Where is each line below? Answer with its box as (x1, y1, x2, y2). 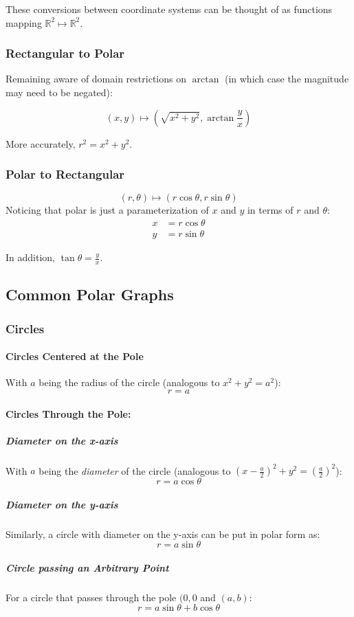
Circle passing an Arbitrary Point (5, 560, 169, 574)
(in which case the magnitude (224, 71, 349, 86)
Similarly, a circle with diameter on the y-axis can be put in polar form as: (5, 526, 320, 541)
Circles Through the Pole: (5, 406, 131, 420)
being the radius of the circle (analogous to (38, 375, 220, 390)
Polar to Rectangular (5, 166, 125, 183)
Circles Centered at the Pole (5, 349, 144, 363)
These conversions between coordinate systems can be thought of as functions (5, 2, 333, 16)
